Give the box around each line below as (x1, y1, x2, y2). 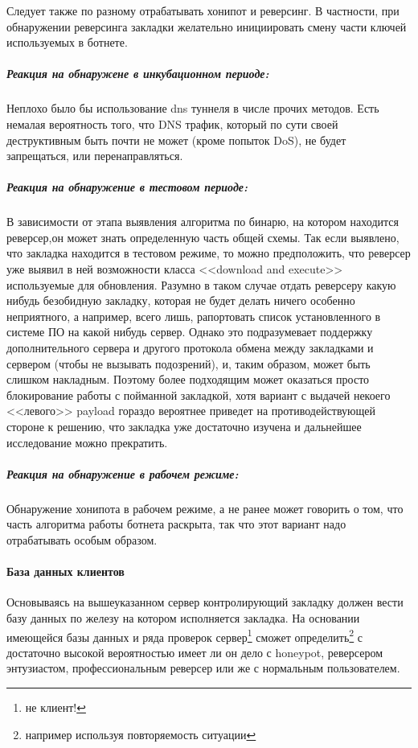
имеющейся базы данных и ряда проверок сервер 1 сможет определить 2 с (6, 626, 363, 645)
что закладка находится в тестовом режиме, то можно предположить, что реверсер (6, 245, 411, 261)
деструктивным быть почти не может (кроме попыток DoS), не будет (6, 131, 346, 148)
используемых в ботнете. (6, 34, 128, 51)
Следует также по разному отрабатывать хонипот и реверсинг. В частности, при (6, 2, 400, 18)
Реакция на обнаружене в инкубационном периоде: (6, 65, 269, 82)
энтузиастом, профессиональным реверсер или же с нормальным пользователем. (6, 660, 400, 676)
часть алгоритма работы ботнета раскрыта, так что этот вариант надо (6, 516, 346, 532)
